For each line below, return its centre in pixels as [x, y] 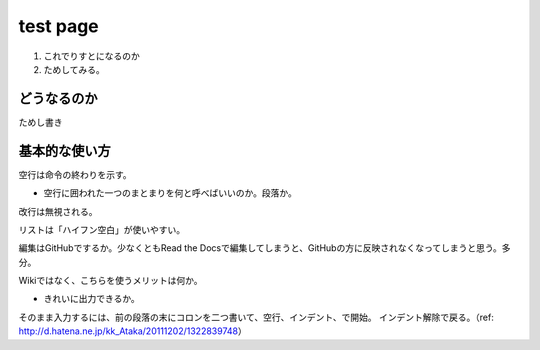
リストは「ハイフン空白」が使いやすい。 [101, 229]
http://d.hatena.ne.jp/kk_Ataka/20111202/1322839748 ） [132, 331]
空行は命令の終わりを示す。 [75, 174]
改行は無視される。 [58, 211]
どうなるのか [58, 98]
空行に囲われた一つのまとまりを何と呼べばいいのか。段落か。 [170, 193]
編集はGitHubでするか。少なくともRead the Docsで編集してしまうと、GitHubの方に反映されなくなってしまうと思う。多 [264, 248]
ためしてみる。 [74, 69]
